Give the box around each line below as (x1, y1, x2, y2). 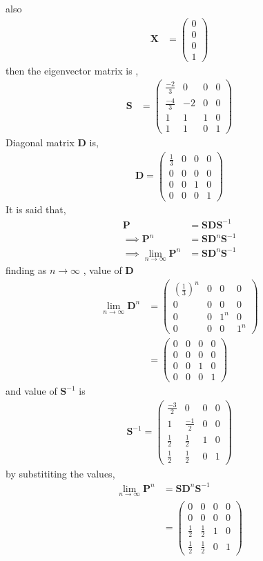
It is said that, (6, 202, 66, 217)
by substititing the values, (6, 466, 115, 480)
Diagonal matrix (6, 135, 75, 150)
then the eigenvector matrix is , (6, 63, 139, 77)
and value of (6, 384, 57, 398)
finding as (6, 262, 47, 277)
